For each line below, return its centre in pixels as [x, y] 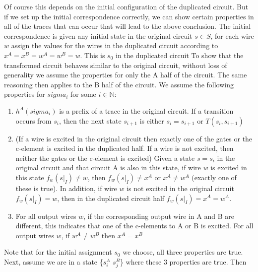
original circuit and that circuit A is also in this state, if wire [108, 168]
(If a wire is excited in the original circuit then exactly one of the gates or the [134, 138]
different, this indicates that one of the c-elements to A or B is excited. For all [134, 226]
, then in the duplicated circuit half [111, 198]
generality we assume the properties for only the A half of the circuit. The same [126, 75]
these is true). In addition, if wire [66, 188]
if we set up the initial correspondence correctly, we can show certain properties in [129, 16]
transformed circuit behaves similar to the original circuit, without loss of [116, 65]
